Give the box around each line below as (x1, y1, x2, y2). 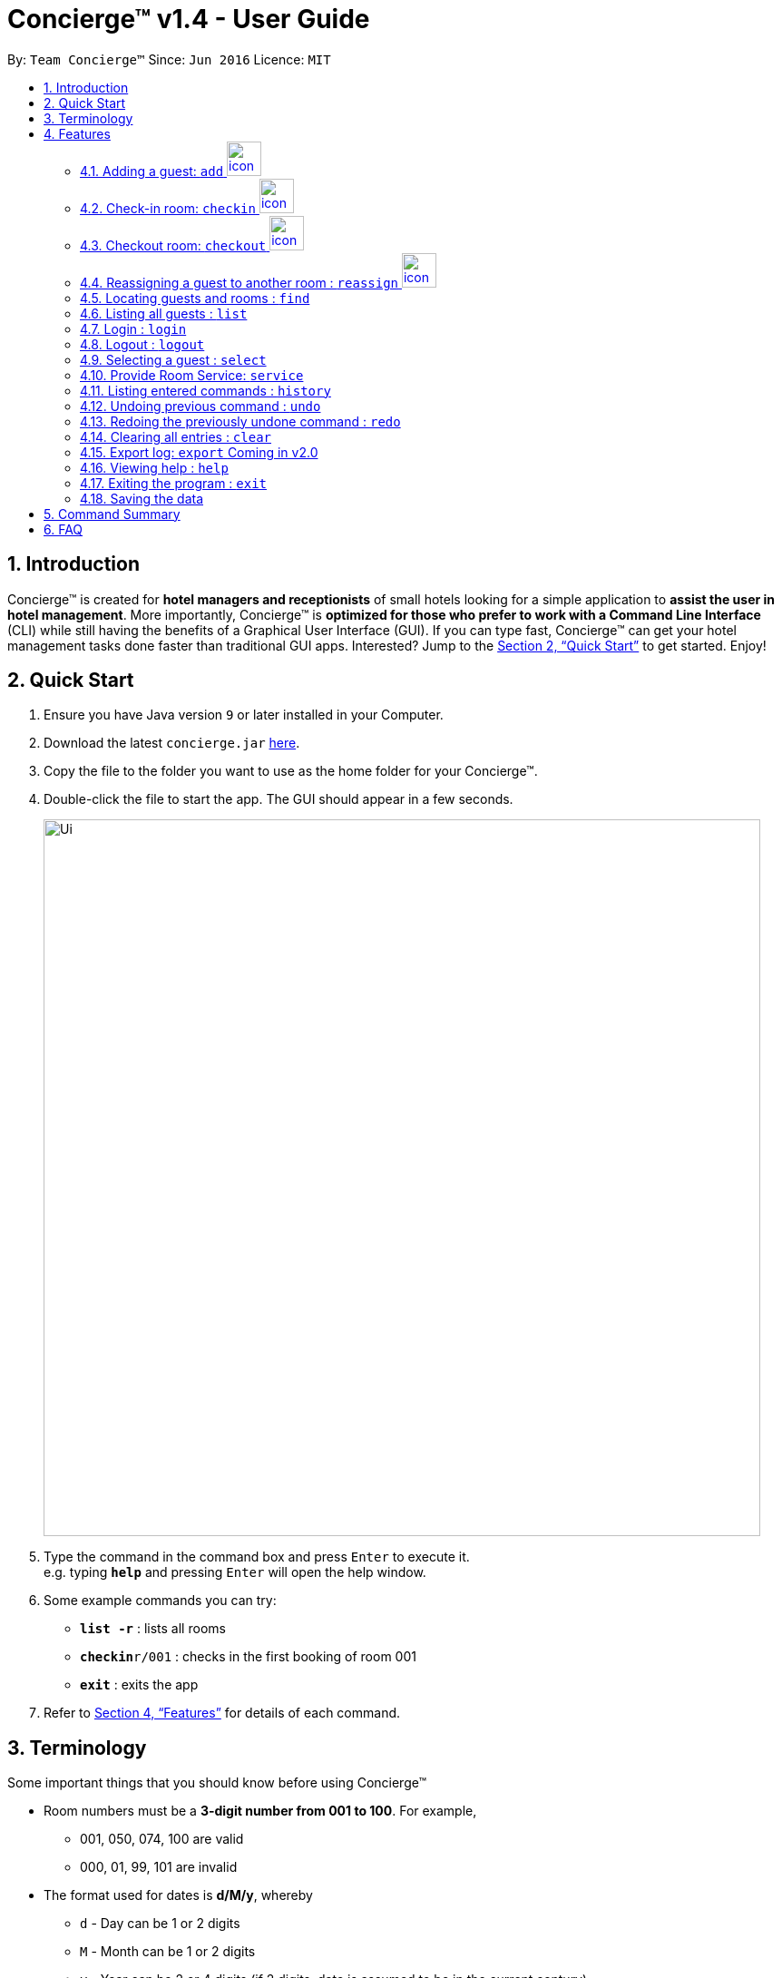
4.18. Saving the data (80, 490, 204, 506)
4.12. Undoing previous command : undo (80, 397, 321, 414)
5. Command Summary (44, 505, 181, 522)
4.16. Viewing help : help (80, 459, 229, 475)
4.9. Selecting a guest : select (80, 351, 267, 367)
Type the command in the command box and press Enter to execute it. (44, 1549, 470, 1565)
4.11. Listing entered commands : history (80, 382, 331, 398)
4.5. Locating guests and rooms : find (80, 289, 310, 306)
